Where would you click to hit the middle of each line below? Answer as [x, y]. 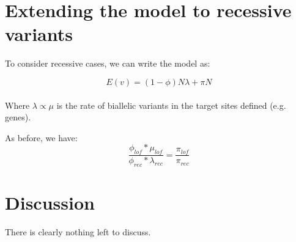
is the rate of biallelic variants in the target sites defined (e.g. [171, 105]
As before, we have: [41, 137]
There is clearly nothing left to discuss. [78, 232]
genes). [18, 117]
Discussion [50, 203]
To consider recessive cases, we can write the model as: [108, 63]
